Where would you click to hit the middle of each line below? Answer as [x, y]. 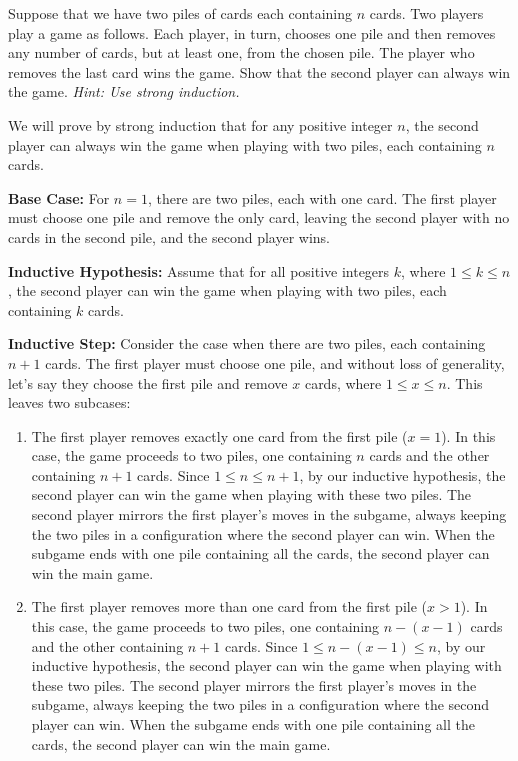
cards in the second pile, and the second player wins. [169, 236]
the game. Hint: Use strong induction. [124, 91]
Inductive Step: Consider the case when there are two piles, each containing [247, 343]
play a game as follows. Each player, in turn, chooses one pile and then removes [252, 32]
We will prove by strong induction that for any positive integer [200, 124]
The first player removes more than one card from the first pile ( [229, 606]
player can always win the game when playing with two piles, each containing [245, 144]
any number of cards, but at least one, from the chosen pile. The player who [241, 52]
